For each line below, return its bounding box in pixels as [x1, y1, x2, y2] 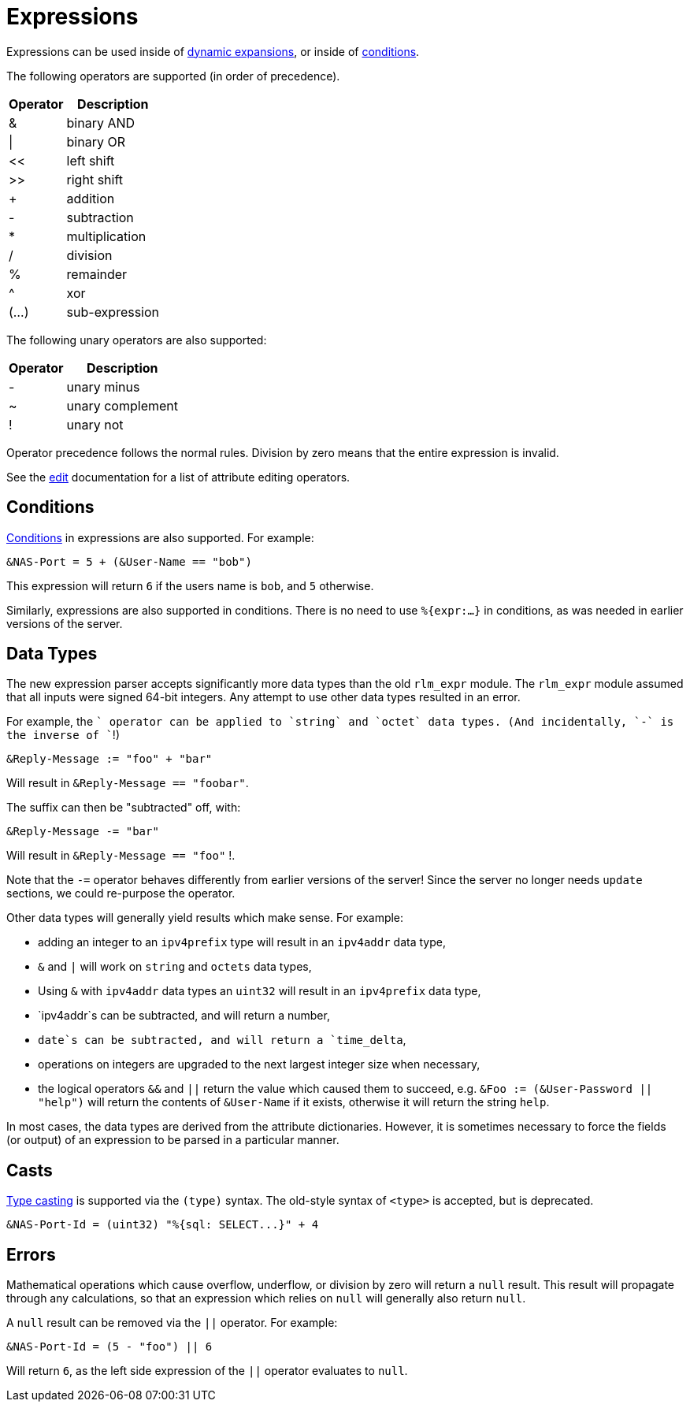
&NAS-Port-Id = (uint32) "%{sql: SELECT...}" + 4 [6, 1218, 319, 1232]
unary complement [66, 397, 179, 414]
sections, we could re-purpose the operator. [6, 886, 236, 901]
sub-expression [66, 303, 160, 320]
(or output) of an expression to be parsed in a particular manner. [6, 1133, 339, 1147]
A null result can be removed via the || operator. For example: [6, 1316, 338, 1330]
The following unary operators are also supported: [6, 332, 267, 347]
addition [66, 190, 115, 206]
